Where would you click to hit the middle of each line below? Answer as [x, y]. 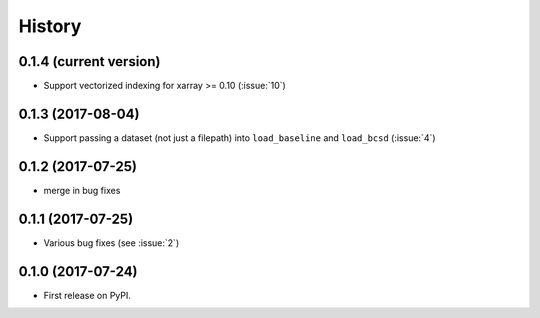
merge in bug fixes [82, 190]
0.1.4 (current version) [89, 61]
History [50, 26]
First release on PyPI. [87, 295]
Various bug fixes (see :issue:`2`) [111, 242]
